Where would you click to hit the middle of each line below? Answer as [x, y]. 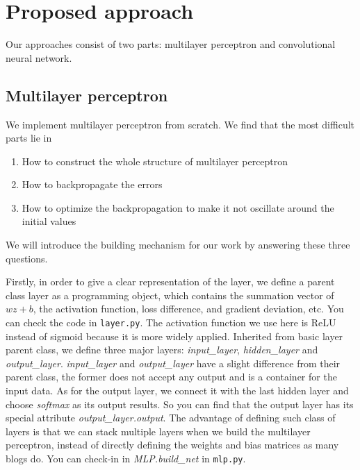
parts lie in [29, 138]
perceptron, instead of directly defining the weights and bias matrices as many [172, 445]
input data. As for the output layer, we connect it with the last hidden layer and [177, 391]
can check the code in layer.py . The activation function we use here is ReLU [171, 322]
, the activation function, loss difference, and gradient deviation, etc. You [188, 309]
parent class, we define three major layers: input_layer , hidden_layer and [162, 350]
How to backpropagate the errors [92, 184]
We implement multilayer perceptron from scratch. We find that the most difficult [180, 124]
